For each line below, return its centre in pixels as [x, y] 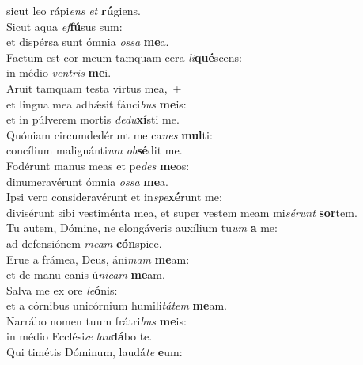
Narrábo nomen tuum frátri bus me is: [96, 320]
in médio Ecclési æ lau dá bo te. [79, 336]
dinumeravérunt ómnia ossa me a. [87, 181]
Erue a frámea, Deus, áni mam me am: [98, 259]
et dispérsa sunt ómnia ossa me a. [88, 42]
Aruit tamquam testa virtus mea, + [94, 87]
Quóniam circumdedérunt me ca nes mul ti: [110, 134]
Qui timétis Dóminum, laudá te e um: [95, 352]
